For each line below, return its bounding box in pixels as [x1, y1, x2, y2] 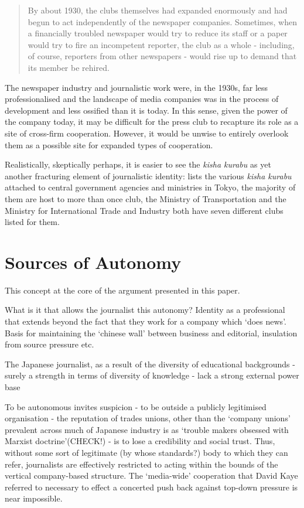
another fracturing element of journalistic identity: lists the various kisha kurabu [5, 169, 292, 182]
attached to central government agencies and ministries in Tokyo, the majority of [5, 181, 296, 193]
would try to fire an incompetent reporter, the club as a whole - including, [28, 38, 295, 50]
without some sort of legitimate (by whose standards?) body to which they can [5, 446, 288, 458]
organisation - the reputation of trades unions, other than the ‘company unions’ [5, 412, 291, 424]
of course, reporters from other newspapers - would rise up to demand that [28, 50, 297, 62]
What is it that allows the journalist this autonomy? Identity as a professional [5, 304, 285, 316]
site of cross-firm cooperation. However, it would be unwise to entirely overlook [5, 127, 289, 139]
